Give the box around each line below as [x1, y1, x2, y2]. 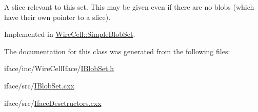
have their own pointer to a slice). [4, 11, 111, 22]
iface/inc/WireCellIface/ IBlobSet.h [4, 63, 114, 74]
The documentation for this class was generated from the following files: [4, 46, 230, 56]
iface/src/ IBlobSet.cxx [4, 80, 74, 91]
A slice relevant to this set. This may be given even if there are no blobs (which [4, 2, 254, 12]
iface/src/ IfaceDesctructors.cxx [4, 97, 102, 108]
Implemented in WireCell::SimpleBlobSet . [4, 29, 135, 39]
